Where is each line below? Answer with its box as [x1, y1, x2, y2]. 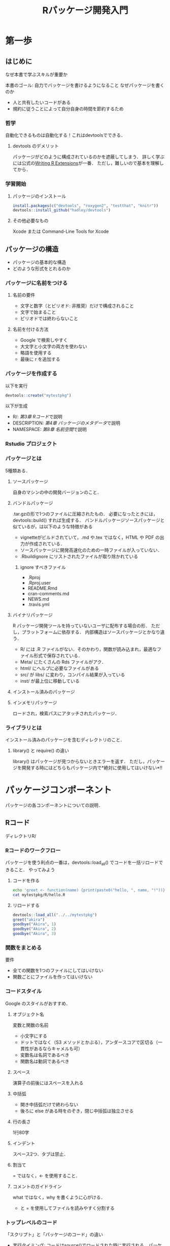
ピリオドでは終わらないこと [20, 316, 79, 322]
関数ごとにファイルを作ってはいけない [12, 974, 93, 980]
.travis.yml [27, 601, 50, 607]
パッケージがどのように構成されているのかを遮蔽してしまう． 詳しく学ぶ [12, 154, 165, 160]
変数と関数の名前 [12, 1022, 49, 1028]
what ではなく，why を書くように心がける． [12, 1194, 106, 1200]
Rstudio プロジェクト [5, 440, 57, 447]
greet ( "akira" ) [12, 917, 45, 922]
